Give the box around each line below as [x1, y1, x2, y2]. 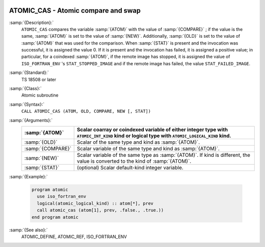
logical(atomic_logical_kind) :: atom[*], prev [37, 200, 154, 206]
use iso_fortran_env [37, 194, 86, 199]
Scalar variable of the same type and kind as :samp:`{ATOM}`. [77, 145, 220, 152]
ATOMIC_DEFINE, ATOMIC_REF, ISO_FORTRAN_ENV [21, 233, 127, 240]
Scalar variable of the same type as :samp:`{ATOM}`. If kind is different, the [77, 151, 250, 158]
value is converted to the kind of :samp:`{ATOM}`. [77, 157, 191, 164]
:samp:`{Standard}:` [9, 70, 49, 75]
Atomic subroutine [21, 92, 59, 98]
